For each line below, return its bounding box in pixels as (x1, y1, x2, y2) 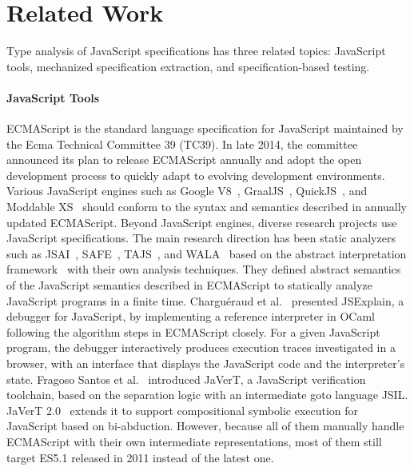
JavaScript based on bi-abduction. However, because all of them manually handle (6, 417, 404, 434)
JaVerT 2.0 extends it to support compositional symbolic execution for (6, 401, 359, 418)
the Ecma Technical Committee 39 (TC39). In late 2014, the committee (6, 135, 358, 152)
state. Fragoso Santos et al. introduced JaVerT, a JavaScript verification (6, 370, 366, 387)
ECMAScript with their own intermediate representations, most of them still (6, 433, 382, 449)
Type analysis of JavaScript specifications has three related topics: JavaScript (6, 42, 386, 59)
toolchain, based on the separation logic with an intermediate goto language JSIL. (6, 386, 408, 403)
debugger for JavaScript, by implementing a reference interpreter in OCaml (6, 308, 375, 325)
